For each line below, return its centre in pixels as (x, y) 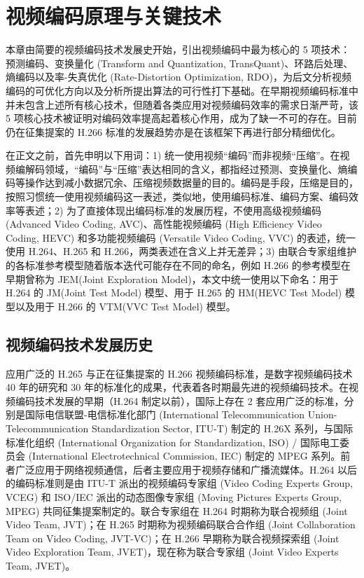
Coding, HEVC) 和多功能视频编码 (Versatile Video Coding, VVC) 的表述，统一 (181, 237)
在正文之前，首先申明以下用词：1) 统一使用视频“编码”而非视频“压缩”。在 (173, 155)
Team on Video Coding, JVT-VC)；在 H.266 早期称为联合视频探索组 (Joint (173, 538)
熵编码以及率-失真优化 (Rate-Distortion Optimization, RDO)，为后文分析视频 (179, 77)
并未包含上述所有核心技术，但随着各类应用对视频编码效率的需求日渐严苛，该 (182, 104)
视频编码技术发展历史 (79, 344)
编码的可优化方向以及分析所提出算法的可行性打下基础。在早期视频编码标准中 (182, 90)
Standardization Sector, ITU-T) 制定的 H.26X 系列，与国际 (222, 428)
